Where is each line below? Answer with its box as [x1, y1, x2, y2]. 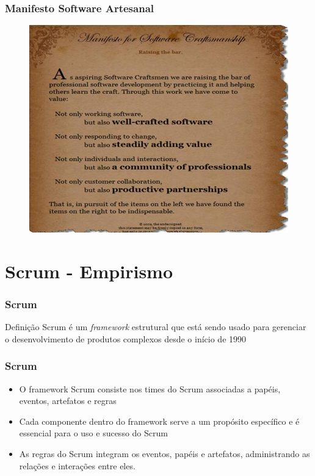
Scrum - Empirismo [5, 258, 173, 283]
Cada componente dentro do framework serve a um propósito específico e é [19, 414, 300, 427]
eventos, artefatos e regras [19, 394, 117, 407]
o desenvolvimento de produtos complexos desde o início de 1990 [5, 332, 247, 345]
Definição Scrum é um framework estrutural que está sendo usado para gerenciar [5, 320, 306, 333]
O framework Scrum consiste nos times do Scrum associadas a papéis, [19, 382, 281, 395]
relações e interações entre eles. [19, 459, 136, 472]
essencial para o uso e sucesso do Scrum [19, 427, 168, 439]
